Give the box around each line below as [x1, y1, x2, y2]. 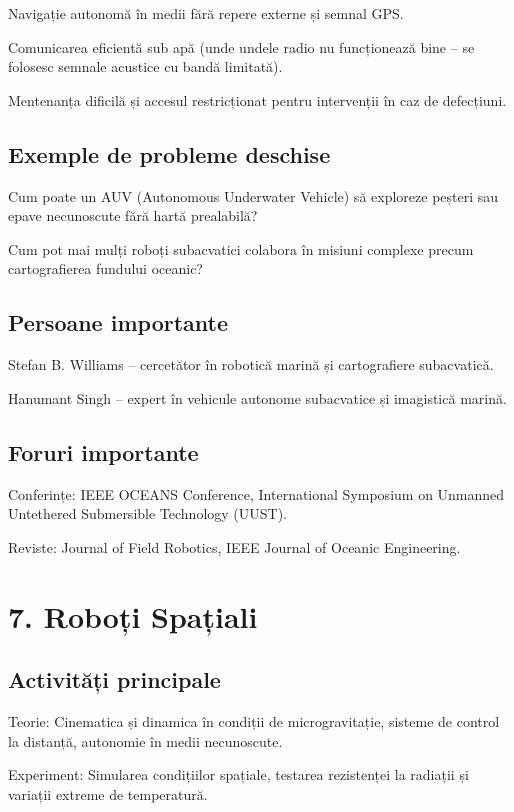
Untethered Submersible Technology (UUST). [8, 503, 288, 524]
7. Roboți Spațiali [8, 595, 258, 636]
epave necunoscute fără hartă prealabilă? [8, 205, 258, 226]
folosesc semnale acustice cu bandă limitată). [8, 56, 283, 77]
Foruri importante [8, 436, 199, 467]
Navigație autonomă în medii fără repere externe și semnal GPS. [8, 3, 404, 23]
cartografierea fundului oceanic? [8, 258, 203, 279]
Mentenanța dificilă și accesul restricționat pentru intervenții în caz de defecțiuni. [8, 89, 507, 110]
